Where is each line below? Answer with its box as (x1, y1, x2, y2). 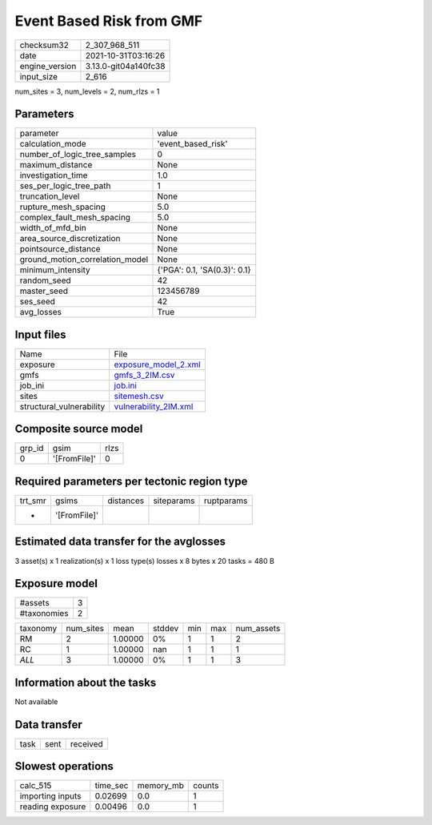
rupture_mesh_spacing (19, 201, 106, 212)
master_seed (19, 285, 68, 296)
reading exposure (19, 801, 86, 812)
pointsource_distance (19, 243, 101, 255)
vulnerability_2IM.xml (114, 400, 194, 412)
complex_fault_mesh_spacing (19, 212, 131, 223)
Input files (14, 328, 67, 341)
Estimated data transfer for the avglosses (14, 535, 226, 549)
